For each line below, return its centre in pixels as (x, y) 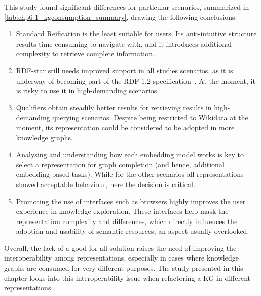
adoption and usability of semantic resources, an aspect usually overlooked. (133, 231)
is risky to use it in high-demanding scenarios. (87, 90)
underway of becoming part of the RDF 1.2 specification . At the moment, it (136, 80)
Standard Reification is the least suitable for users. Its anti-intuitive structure (136, 34)
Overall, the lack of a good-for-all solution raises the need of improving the (120, 248)
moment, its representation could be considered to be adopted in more (125, 127)
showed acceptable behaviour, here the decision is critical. (105, 184)
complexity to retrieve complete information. (85, 53)
